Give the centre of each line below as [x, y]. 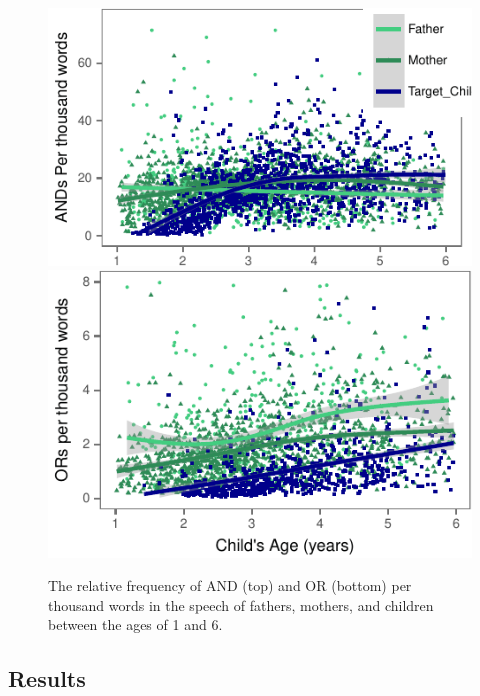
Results [47, 678]
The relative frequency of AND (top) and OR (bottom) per [230, 585]
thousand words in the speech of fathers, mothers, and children [241, 604]
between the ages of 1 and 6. [135, 624]
